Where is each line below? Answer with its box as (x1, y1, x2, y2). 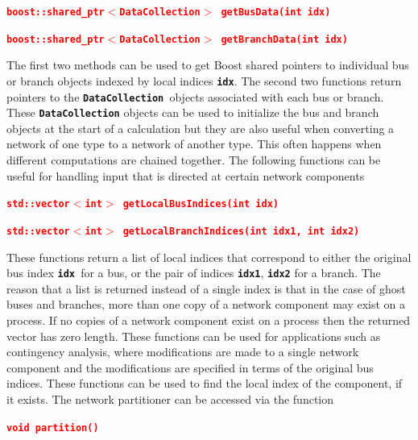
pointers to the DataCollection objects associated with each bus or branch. (6, 88, 384, 105)
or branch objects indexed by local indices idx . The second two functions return (6, 72, 402, 89)
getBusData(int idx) (221, 6, 331, 18)
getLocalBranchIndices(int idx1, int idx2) (122, 225, 360, 237)
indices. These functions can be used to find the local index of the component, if (6, 375, 403, 392)
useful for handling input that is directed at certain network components (6, 167, 365, 184)
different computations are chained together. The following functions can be (6, 152, 381, 168)
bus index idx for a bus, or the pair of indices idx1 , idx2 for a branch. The (6, 264, 381, 281)
